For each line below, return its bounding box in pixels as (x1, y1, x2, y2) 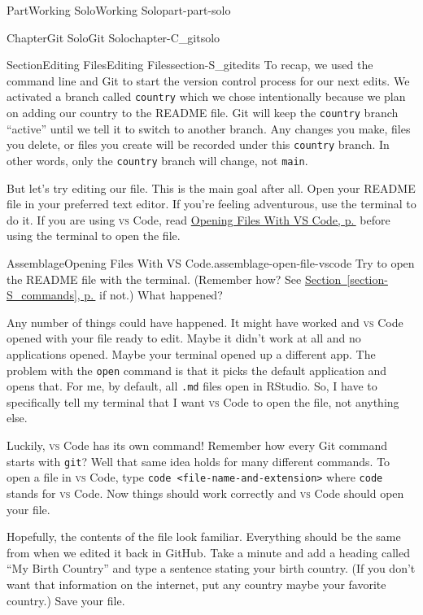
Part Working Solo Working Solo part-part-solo (7, 2, 231, 18)
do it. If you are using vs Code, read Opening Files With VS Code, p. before (7, 211, 390, 228)
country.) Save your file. (7, 591, 125, 608)
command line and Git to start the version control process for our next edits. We (7, 72, 410, 89)
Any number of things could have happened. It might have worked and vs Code (7, 313, 403, 330)
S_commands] (7, 286, 77, 303)
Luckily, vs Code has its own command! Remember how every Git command (7, 437, 387, 454)
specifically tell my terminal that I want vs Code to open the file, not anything (7, 393, 399, 410)
